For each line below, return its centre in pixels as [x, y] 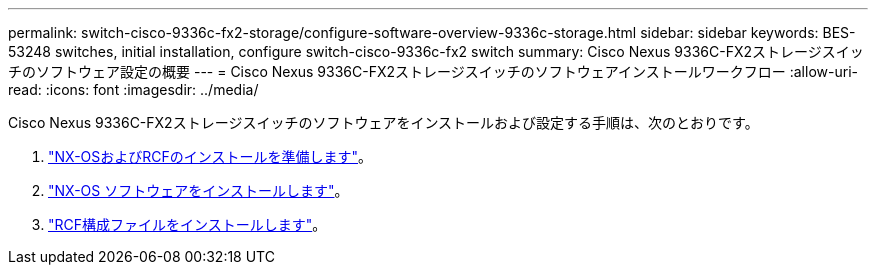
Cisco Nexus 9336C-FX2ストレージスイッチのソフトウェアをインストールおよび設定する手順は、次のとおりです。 [383, 122]
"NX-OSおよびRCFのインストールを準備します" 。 [210, 156]
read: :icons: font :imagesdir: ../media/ [133, 89]
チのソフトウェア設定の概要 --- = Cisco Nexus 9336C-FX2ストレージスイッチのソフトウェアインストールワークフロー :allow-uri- [433, 71]
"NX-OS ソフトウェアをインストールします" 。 [198, 190]
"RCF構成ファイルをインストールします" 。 [187, 224]
